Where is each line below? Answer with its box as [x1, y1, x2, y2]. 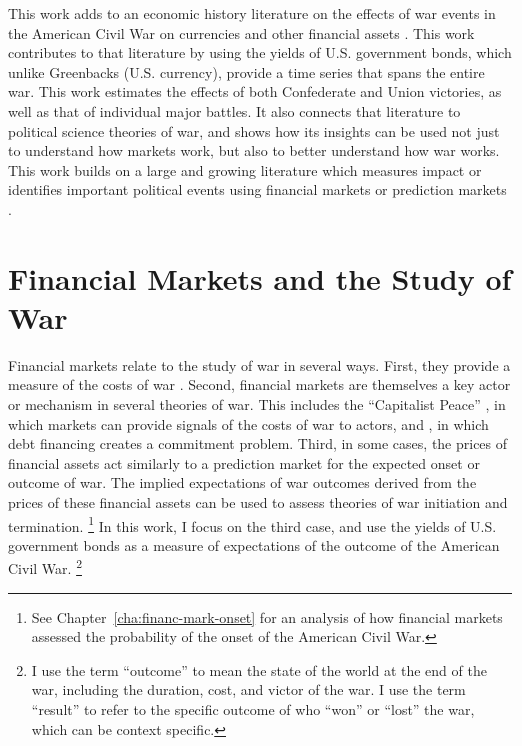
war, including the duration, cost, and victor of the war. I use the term [31, 679, 466, 700]
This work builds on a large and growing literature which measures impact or [8, 159, 482, 180]
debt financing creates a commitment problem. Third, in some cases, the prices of [8, 433, 508, 454]
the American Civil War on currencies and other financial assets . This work [8, 22, 475, 43]
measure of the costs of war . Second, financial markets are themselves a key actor [8, 374, 511, 395]
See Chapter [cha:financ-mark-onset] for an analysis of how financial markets [31, 606, 503, 627]
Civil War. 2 [8, 555, 82, 579]
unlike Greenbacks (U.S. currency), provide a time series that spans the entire [8, 61, 485, 82]
